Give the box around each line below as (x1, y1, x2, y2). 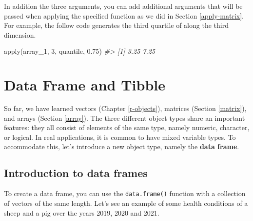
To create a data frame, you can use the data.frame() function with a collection (4, 188, 246, 199)
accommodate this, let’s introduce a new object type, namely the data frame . (4, 141, 239, 152)
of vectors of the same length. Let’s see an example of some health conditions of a (4, 198, 248, 208)
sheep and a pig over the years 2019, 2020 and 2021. (4, 207, 159, 218)
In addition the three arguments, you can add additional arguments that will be (4, 1, 243, 11)
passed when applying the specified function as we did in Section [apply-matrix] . (4, 10, 244, 21)
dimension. (4, 29, 36, 40)
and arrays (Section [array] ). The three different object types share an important (4, 112, 245, 123)
